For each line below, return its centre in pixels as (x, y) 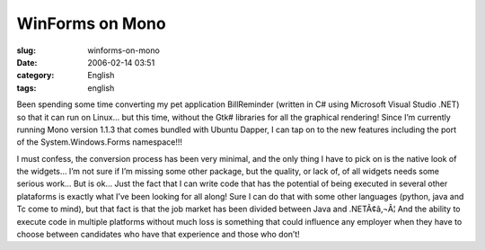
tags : (26, 88)
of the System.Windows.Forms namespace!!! (100, 142)
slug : (26, 50)
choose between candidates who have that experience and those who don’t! (158, 235)
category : (35, 76)
